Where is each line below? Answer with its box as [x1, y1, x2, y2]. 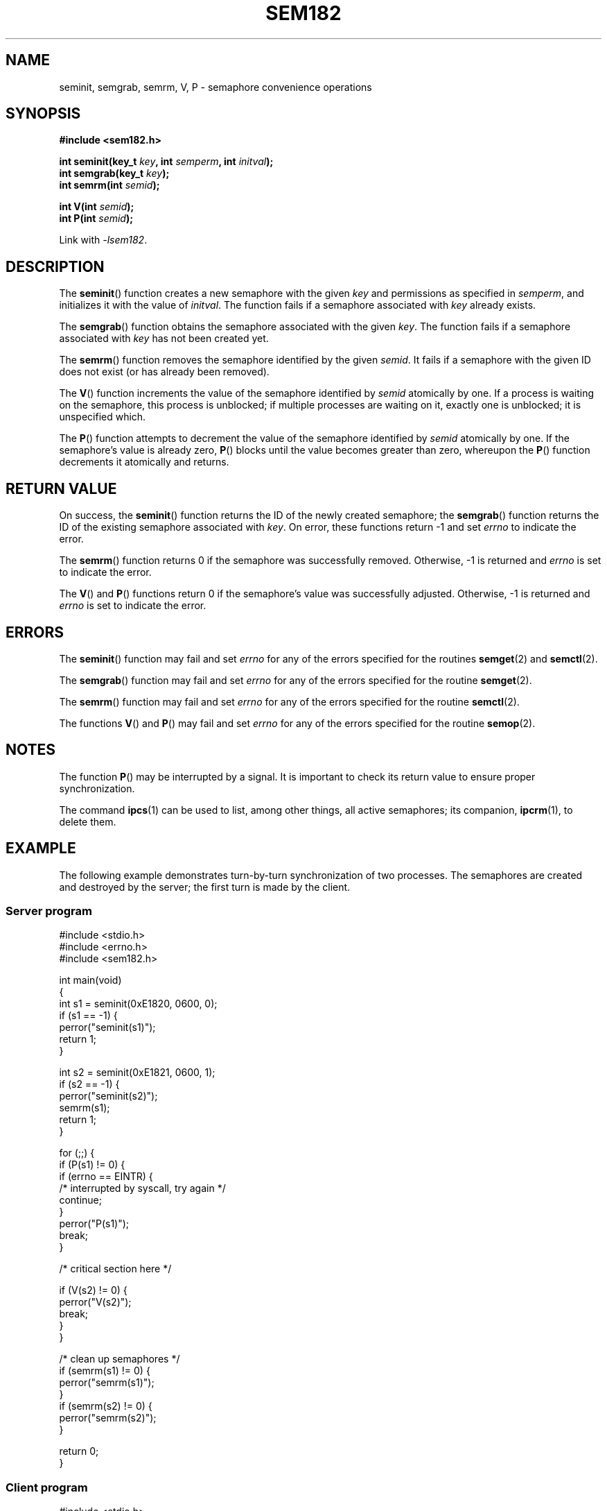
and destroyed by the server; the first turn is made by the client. [59, 880, 351, 893]
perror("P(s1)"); [59, 1218, 130, 1230]
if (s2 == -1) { [59, 1078, 120, 1091]
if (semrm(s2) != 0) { [59, 1400, 152, 1412]
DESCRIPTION [6, 257, 105, 275]
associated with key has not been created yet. [59, 332, 269, 345]
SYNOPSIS [6, 105, 81, 123]
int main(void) [59, 974, 122, 987]
